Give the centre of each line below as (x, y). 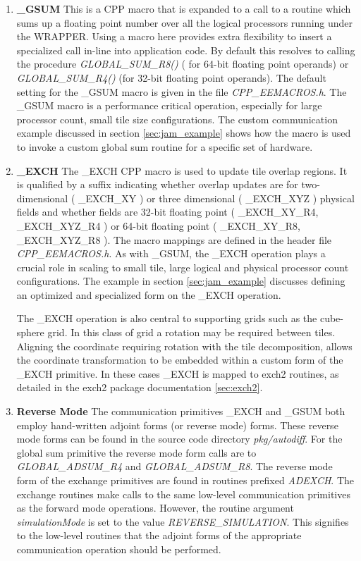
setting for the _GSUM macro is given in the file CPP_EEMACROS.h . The (182, 91)
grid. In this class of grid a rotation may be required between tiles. (191, 332)
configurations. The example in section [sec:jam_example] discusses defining (181, 281)
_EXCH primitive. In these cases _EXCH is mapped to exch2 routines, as (178, 373)
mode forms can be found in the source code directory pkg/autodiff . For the (179, 439)
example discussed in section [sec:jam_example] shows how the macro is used (184, 133)
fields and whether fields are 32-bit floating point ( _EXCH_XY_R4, (167, 212)
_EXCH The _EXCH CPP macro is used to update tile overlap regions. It (182, 170)
